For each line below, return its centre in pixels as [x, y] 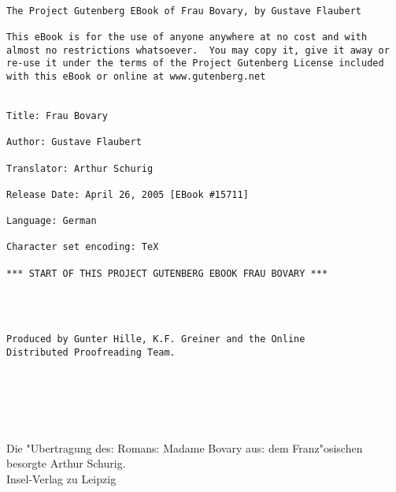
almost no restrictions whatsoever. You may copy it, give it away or [198, 50]
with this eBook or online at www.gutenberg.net [136, 76]
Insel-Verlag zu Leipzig [61, 478]
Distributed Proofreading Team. [91, 352]
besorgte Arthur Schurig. [66, 463]
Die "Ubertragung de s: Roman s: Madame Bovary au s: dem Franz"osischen [185, 447]
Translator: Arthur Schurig [80, 168]
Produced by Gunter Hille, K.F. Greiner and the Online [156, 339]
